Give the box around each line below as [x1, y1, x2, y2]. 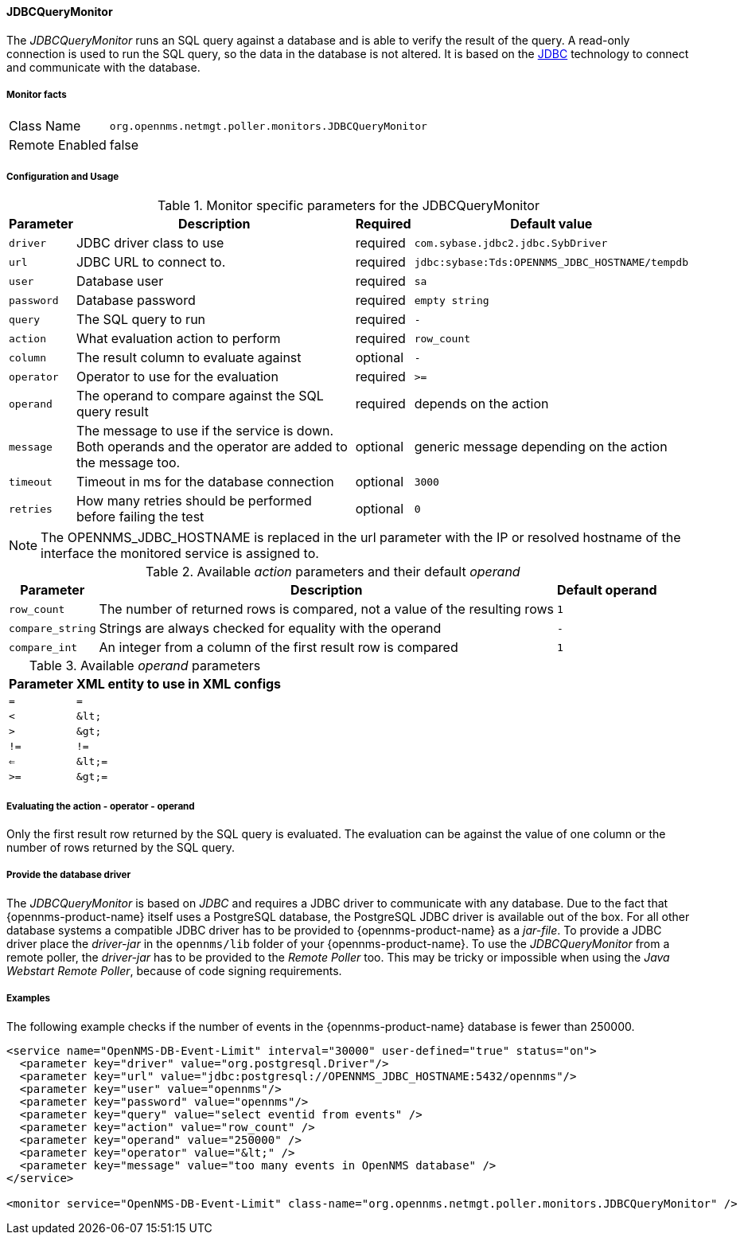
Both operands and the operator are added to [76, 439, 348, 455]
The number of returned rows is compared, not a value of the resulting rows [99, 601, 554, 618]
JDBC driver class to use [76, 235, 224, 252]
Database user [76, 273, 164, 290]
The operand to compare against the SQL [76, 388, 324, 404]
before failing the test [76, 509, 205, 525]
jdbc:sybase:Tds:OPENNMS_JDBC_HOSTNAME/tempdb [414, 256, 688, 268]
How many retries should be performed [76, 493, 312, 509]
